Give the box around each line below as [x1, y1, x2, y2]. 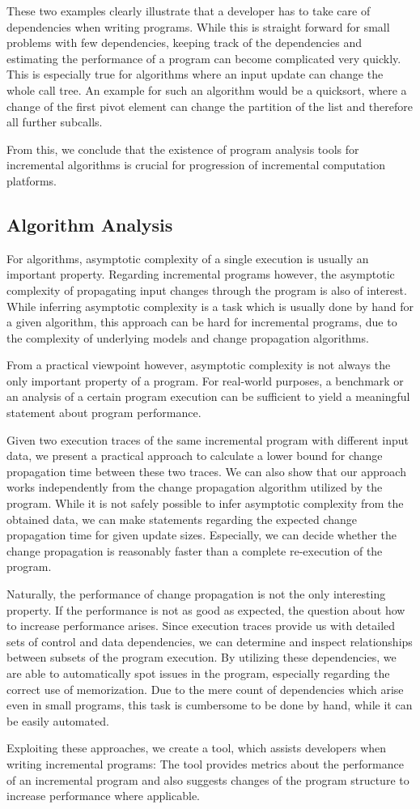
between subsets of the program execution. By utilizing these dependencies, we [6, 649, 397, 666]
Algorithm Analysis [6, 211, 173, 236]
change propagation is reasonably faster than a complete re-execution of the [6, 542, 383, 559]
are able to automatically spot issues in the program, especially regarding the [6, 664, 390, 681]
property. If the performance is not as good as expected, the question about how [6, 601, 405, 618]
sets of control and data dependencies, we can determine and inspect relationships [6, 632, 413, 649]
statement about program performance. [6, 404, 202, 421]
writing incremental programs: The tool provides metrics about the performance [6, 755, 404, 772]
